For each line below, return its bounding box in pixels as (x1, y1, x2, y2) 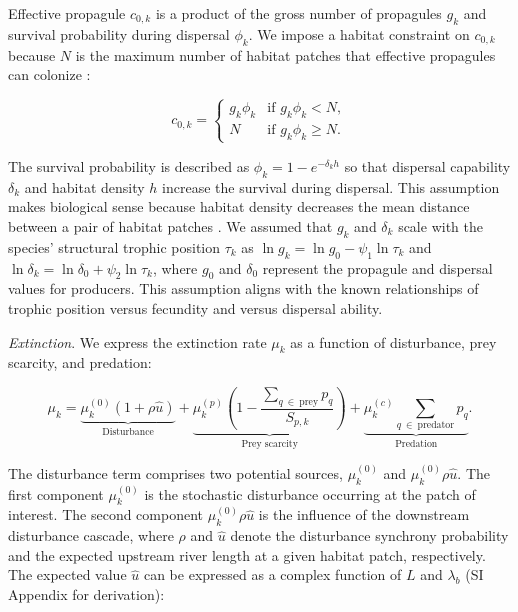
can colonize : (8, 64, 91, 85)
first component (8, 483, 104, 504)
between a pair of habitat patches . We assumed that (8, 215, 333, 236)
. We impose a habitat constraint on (248, 23, 470, 44)
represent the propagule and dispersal (262, 257, 493, 278)
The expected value (8, 564, 127, 585)
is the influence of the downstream (258, 504, 470, 525)
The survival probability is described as (8, 155, 250, 176)
